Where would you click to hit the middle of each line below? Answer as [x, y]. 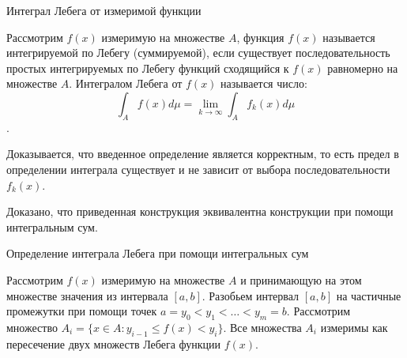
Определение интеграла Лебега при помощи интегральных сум [158, 253]
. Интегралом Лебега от [126, 83]
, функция [260, 37]
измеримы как [354, 327]
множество [32, 327]
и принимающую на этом [301, 279]
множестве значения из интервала [87, 295]
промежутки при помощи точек [82, 311]
